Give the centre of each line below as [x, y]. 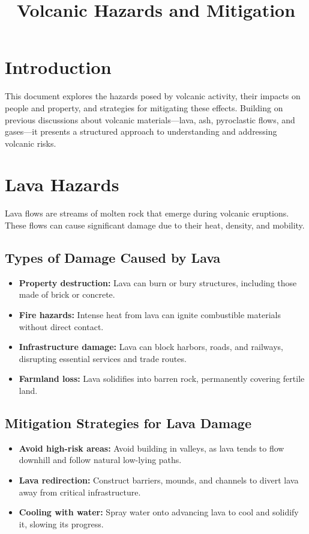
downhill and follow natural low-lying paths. [100, 460]
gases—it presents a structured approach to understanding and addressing [141, 131]
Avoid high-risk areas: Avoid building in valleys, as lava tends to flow [151, 448]
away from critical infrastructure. [80, 492]
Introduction [58, 67]
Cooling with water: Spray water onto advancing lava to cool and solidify [159, 512]
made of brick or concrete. [67, 294]
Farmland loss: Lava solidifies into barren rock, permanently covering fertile [162, 379]
